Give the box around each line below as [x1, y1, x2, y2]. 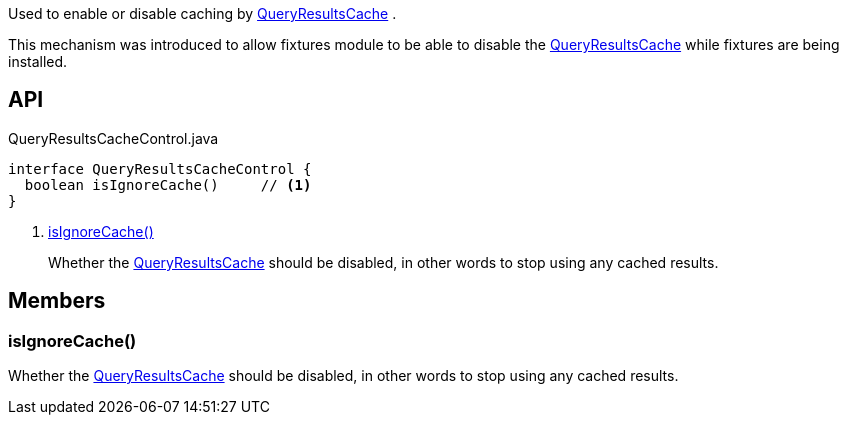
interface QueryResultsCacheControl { [8, 160, 312, 177]
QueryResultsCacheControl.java [8, 129, 219, 147]
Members [8, 288, 106, 314]
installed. [8, 53, 68, 70]
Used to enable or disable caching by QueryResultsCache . [8, 5, 397, 22]
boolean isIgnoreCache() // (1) [24, 176, 312, 193]
